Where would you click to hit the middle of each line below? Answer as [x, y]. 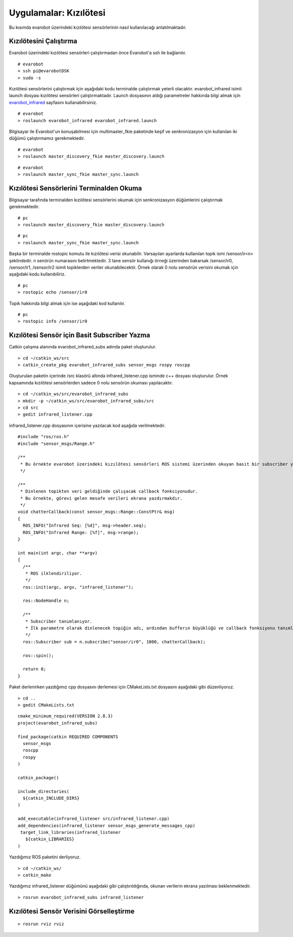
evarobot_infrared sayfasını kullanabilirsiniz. [53, 102]
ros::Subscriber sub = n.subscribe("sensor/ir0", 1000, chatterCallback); [114, 642]
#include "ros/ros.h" [43, 437]
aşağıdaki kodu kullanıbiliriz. [37, 274]
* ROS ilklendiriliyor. [54, 573]
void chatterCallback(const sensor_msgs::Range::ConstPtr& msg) [96, 512]
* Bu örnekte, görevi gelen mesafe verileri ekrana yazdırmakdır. [101, 498]
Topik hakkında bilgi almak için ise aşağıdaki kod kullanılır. [67, 303]
